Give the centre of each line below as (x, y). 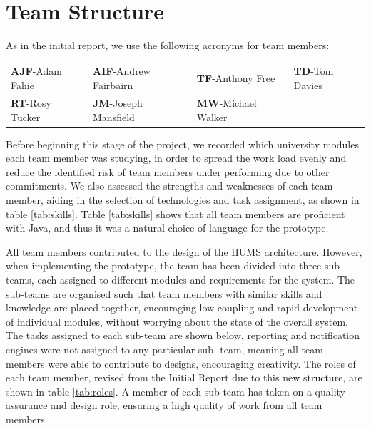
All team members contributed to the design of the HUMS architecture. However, (184, 251)
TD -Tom (314, 71)
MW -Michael (227, 102)
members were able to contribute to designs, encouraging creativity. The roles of (181, 363)
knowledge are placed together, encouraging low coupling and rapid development (182, 307)
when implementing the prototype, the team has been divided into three (164, 265)
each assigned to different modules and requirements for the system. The (196, 279)
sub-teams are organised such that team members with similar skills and (164, 293)
